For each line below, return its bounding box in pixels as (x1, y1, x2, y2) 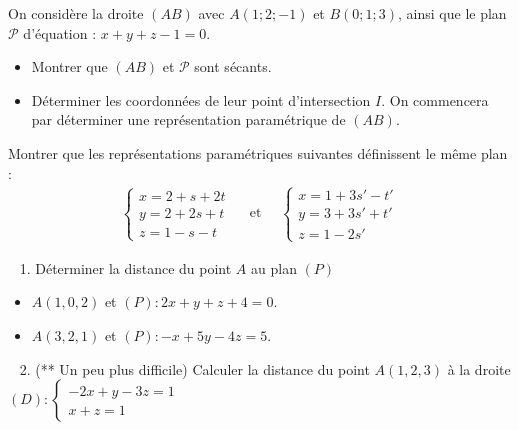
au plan (251, 257, 297, 278)
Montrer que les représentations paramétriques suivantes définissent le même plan (8, 142, 508, 163)
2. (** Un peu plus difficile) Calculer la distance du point (19, 358, 370, 379)
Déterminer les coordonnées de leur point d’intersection (31, 89, 371, 110)
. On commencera (381, 89, 489, 110)
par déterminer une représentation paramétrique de (31, 109, 346, 130)
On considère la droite (8, 3, 144, 23)
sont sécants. (194, 56, 272, 77)
